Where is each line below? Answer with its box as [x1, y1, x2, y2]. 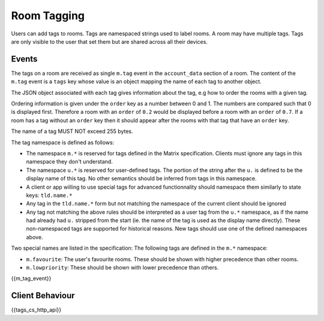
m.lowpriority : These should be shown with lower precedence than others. [26, 264, 219, 271]
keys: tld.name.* [26, 192, 73, 199]
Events [11, 54, 38, 64]
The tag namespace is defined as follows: [11, 138, 115, 146]
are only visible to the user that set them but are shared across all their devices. [11, 38, 208, 45]
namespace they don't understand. [26, 158, 113, 165]
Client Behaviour [11, 290, 75, 301]
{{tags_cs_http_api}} [11, 306, 62, 314]
